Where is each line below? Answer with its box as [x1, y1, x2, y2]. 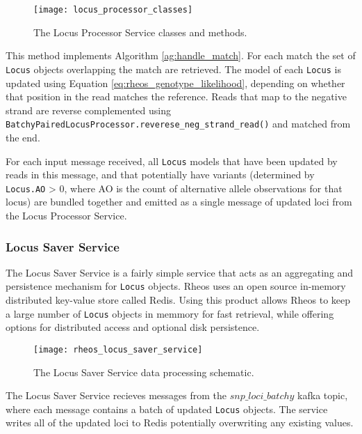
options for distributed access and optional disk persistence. [6, 320, 260, 334]
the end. [6, 130, 40, 144]
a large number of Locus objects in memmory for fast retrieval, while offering [6, 306, 334, 320]
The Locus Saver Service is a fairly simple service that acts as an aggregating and [6, 265, 354, 279]
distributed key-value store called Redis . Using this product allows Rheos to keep [6, 293, 351, 307]
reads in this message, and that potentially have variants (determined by [6, 167, 315, 182]
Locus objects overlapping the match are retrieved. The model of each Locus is [6, 61, 341, 76]
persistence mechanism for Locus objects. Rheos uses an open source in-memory [6, 279, 346, 293]
